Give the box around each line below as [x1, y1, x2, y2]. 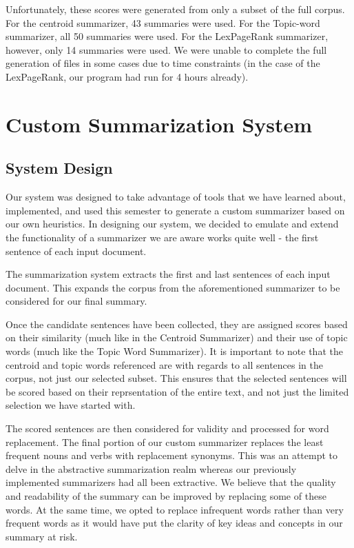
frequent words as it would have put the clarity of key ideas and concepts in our [6, 516, 343, 530]
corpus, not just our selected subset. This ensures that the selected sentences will [6, 371, 347, 385]
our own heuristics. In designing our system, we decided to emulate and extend [6, 216, 339, 231]
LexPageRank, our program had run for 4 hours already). [6, 69, 249, 83]
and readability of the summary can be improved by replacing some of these [6, 489, 326, 503]
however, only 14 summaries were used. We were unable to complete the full [6, 42, 327, 57]
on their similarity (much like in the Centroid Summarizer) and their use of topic [6, 330, 348, 345]
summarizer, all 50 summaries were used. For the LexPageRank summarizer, [6, 29, 329, 43]
